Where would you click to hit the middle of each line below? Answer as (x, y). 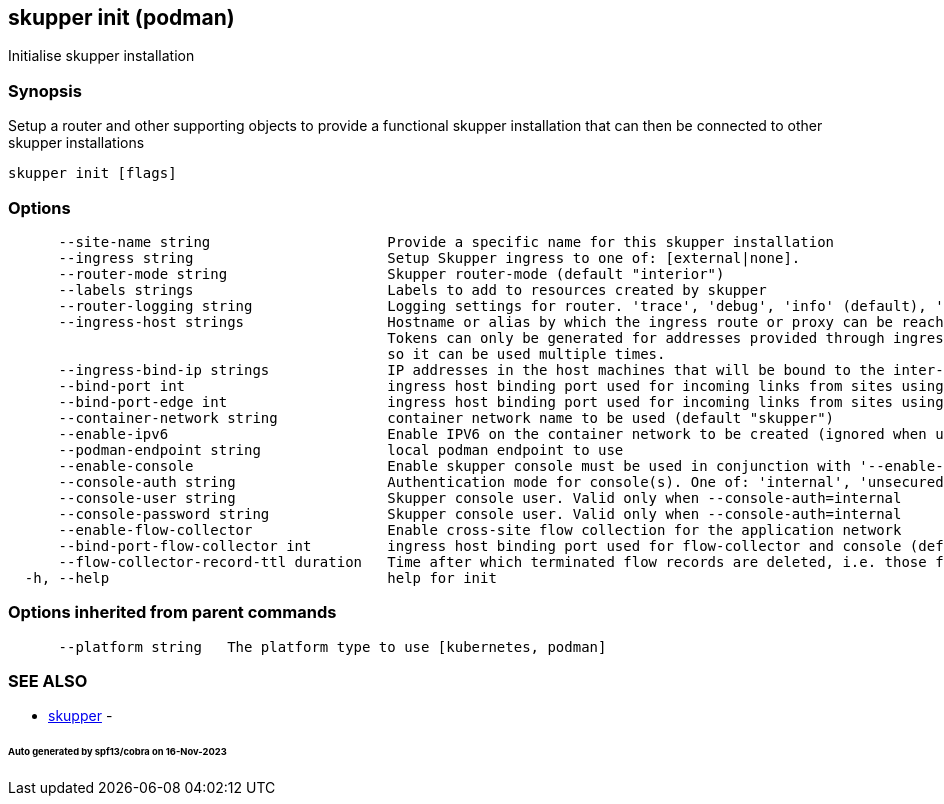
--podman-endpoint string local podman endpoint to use (341, 449)
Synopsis (45, 90)
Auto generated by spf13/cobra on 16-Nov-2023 (117, 752)
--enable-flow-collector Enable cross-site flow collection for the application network (480, 529)
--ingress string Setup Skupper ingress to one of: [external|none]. (429, 257)
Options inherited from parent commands (172, 612)
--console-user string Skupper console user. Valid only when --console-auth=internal (480, 497)
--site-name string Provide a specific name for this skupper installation (446, 241)
